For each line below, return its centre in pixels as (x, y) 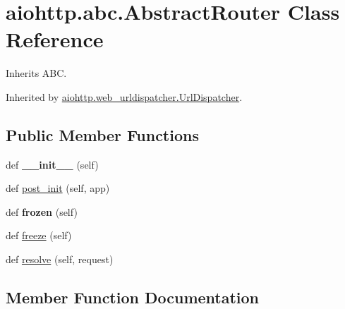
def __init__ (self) (52, 164)
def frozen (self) (42, 211)
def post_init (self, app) (58, 188)
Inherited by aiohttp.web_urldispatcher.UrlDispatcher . (124, 96)
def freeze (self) (39, 235)
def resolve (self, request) (60, 259)
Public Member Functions (102, 134)
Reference (55, 39)
